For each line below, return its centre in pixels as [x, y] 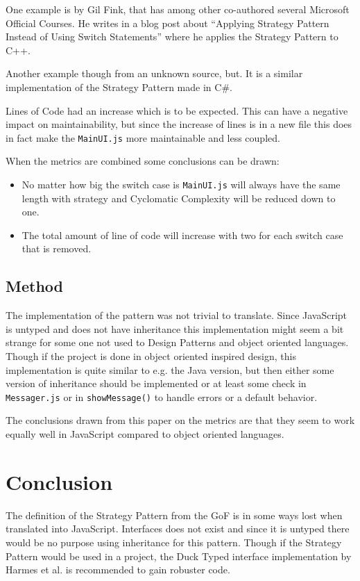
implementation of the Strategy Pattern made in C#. [119, 87]
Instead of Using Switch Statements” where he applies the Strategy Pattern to [172, 36]
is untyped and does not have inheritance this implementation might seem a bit [175, 328]
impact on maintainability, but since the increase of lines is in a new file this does [179, 124]
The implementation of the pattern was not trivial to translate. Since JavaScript [177, 315]
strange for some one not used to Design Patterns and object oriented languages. [177, 342]
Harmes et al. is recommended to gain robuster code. [118, 570]
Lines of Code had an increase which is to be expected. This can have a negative [177, 110]
